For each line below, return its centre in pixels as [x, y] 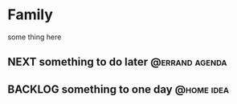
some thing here [35, 37]
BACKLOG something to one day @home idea [118, 89]
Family [31, 15]
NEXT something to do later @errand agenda [117, 62]
